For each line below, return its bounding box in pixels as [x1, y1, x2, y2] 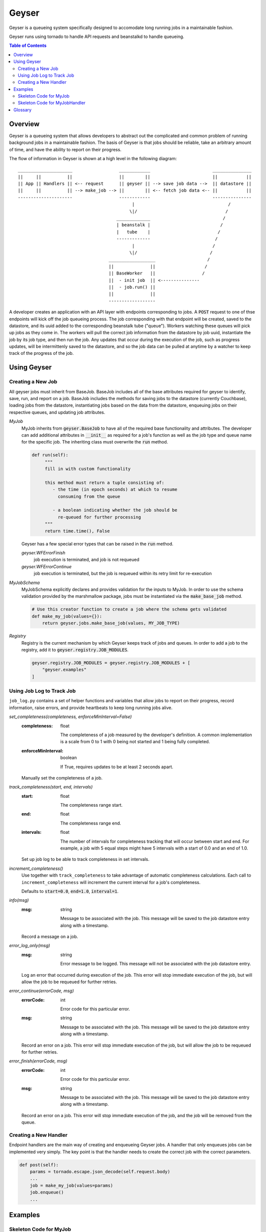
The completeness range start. [60, 802, 123, 808]
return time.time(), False [44, 528, 110, 534]
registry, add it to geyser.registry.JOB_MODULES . [21, 647, 129, 652]
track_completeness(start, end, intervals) [9, 784, 93, 790]
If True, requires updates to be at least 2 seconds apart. [60, 764, 173, 770]
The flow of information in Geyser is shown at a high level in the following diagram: [9, 155, 177, 161]
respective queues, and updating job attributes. [9, 409, 105, 415]
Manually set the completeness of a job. [21, 775, 103, 781]
